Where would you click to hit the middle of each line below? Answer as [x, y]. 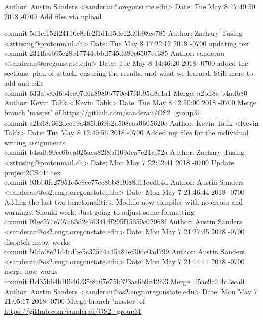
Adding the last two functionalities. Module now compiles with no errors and [124, 202]
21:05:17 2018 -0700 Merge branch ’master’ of [75, 301]
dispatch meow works [37, 241]
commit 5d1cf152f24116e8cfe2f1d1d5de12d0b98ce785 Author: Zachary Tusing [123, 33]
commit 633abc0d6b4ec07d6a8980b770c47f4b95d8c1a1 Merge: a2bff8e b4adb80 [126, 92]
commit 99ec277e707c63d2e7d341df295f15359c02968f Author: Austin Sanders [123, 222]
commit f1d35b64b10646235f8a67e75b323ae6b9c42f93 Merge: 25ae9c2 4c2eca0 [124, 281]
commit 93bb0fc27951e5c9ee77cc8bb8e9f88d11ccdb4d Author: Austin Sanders [124, 182]
